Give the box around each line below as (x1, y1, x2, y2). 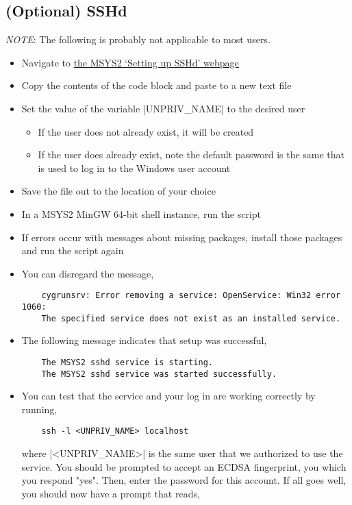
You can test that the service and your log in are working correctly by (21, 389, 316, 403)
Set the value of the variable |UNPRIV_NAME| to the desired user (21, 101, 305, 115)
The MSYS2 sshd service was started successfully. (41, 369, 277, 379)
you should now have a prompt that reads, (21, 486, 200, 500)
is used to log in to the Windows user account (38, 160, 231, 175)
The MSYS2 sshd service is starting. (41, 357, 213, 367)
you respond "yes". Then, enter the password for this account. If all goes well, (21, 473, 347, 487)
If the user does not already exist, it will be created (38, 124, 254, 138)
